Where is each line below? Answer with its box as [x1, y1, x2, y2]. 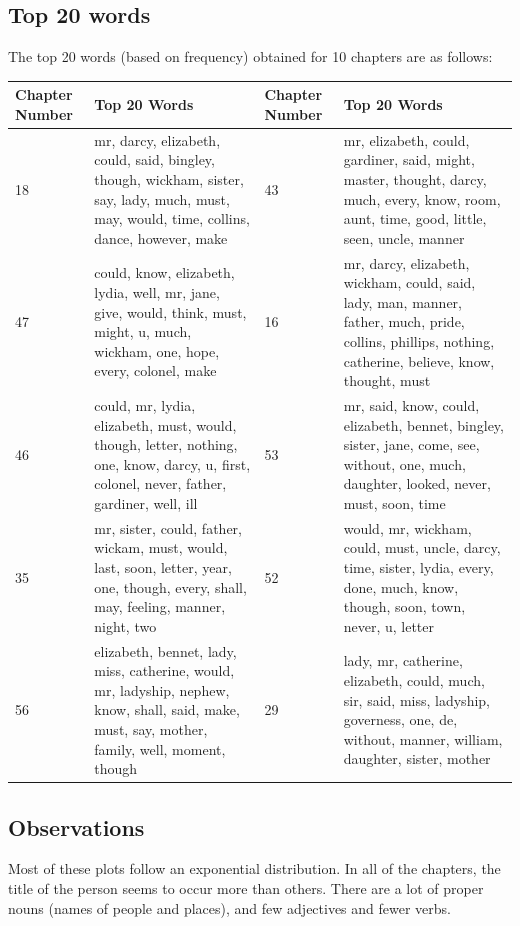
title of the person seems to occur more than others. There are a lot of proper [8, 878, 484, 899]
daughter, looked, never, [343, 473, 491, 494]
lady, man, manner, [343, 291, 463, 312]
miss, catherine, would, [94, 660, 235, 681]
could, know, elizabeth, [94, 262, 235, 283]
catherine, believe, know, [343, 350, 495, 371]
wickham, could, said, [343, 272, 476, 293]
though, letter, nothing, [94, 434, 238, 455]
